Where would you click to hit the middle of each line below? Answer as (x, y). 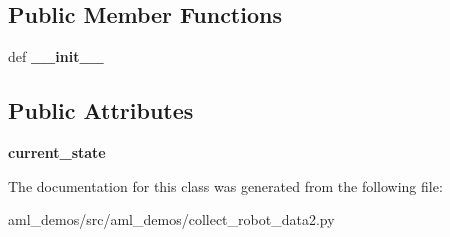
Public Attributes (101, 110)
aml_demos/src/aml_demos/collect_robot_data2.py (171, 219)
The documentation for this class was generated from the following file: (225, 185)
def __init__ (56, 56)
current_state (57, 152)
